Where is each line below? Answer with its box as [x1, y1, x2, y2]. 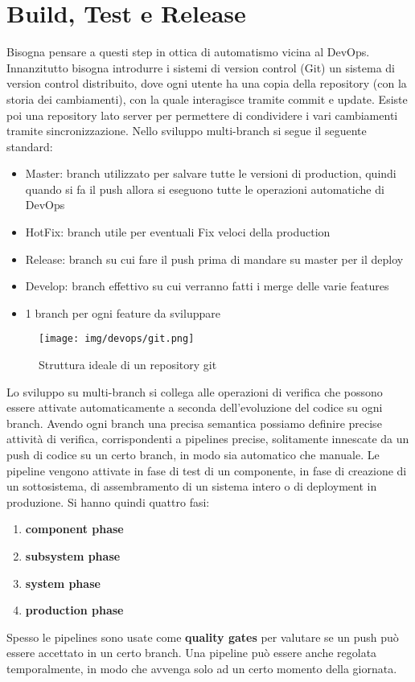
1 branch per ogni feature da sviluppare [25, 304, 220, 321]
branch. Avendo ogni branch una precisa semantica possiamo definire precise [6, 414, 382, 431]
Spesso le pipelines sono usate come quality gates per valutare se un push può [6, 628, 399, 645]
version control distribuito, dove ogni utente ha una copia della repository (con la [6, 75, 407, 92]
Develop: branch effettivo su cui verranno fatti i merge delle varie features [25, 277, 389, 294]
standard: [6, 138, 53, 154]
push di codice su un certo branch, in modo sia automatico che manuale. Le [6, 446, 380, 463]
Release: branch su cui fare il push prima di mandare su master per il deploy [25, 250, 404, 267]
